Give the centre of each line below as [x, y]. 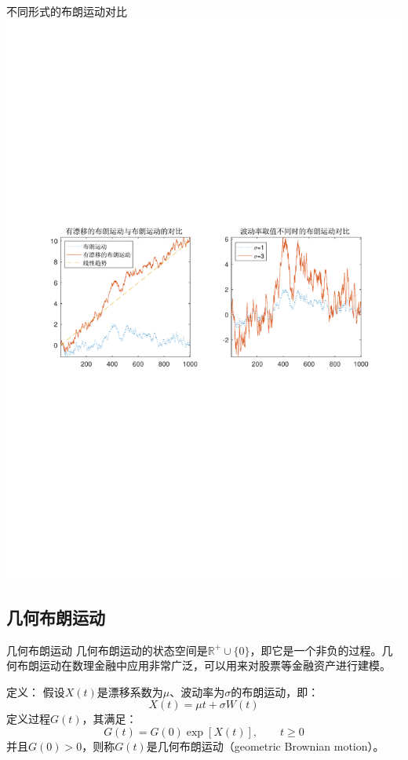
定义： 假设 [36, 691]
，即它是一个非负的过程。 [316, 650]
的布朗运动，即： [275, 691]
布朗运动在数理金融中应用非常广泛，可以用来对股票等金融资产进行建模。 [204, 665]
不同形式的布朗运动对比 [67, 11]
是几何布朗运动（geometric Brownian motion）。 [265, 745]
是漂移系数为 [130, 691]
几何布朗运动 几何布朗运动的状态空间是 [107, 650]
